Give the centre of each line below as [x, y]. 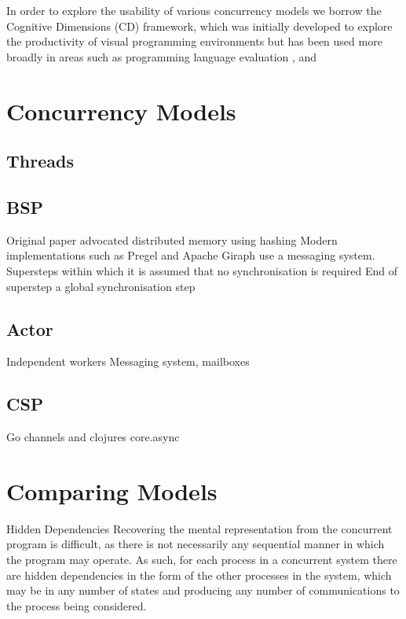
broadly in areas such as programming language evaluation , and [162, 56]
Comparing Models [112, 490]
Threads [40, 161]
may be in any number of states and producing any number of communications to [203, 590]
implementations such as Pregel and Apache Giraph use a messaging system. [191, 255]
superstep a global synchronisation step [101, 286]
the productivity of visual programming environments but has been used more [194, 41]
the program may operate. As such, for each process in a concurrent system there [202, 560]
